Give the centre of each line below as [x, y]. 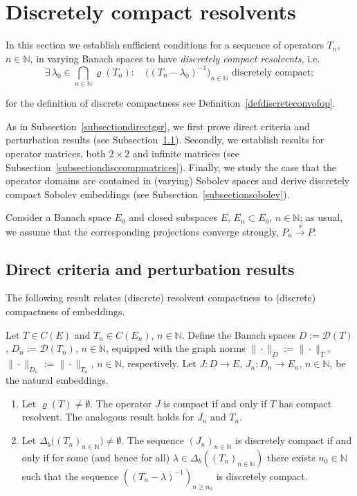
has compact [305, 403]
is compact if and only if [215, 403]
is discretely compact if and [293, 440]
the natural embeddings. [57, 380]
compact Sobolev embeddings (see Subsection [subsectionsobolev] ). [148, 194]
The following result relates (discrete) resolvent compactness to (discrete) [161, 298]
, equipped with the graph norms [176, 348]
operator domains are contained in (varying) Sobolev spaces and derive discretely [178, 180]
